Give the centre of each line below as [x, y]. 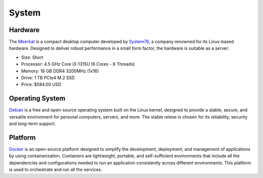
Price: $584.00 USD [41, 85]
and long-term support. [32, 124]
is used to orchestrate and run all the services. [56, 170]
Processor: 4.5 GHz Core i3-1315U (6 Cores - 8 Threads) [78, 64]
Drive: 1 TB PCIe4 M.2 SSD [48, 78]
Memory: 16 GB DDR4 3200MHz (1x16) [60, 71]
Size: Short [32, 57]
